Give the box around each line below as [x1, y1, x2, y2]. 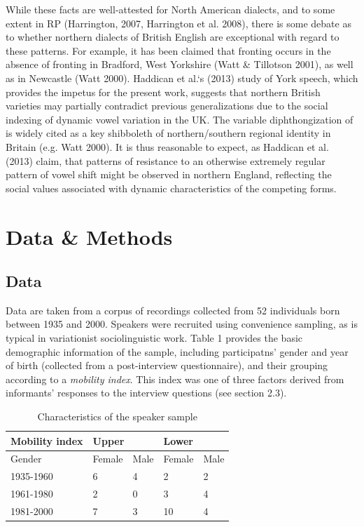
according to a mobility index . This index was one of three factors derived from [6, 371, 344, 386]
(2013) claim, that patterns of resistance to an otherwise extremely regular [6, 153, 325, 168]
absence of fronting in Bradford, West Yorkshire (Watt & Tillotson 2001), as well [6, 57, 353, 72]
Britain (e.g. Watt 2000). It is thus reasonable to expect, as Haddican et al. [6, 139, 329, 154]
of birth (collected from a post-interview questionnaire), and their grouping [6, 358, 328, 373]
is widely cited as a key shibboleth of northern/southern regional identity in [6, 126, 331, 140]
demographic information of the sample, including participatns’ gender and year [6, 344, 349, 359]
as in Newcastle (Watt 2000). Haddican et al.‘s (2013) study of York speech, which [6, 70, 358, 85]
